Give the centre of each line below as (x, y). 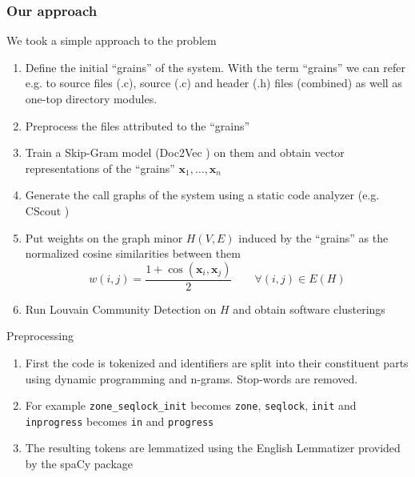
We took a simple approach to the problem (112, 40)
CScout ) (47, 210)
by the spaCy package (79, 464)
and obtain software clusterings (309, 309)
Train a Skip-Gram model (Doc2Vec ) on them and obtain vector (185, 152)
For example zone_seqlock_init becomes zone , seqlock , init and (191, 405)
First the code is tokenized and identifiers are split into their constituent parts (217, 362)
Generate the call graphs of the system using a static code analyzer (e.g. (202, 195)
